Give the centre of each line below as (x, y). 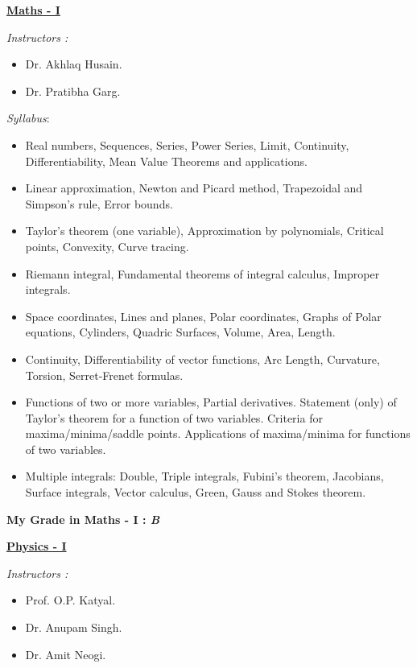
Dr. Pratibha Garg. (73, 91)
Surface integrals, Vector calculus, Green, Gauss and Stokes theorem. (196, 492)
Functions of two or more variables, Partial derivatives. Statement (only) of (211, 402)
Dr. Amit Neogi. (66, 654)
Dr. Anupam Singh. (74, 627)
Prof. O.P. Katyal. (70, 600)
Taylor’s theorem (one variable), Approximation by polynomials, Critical (204, 231)
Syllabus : (28, 118)
